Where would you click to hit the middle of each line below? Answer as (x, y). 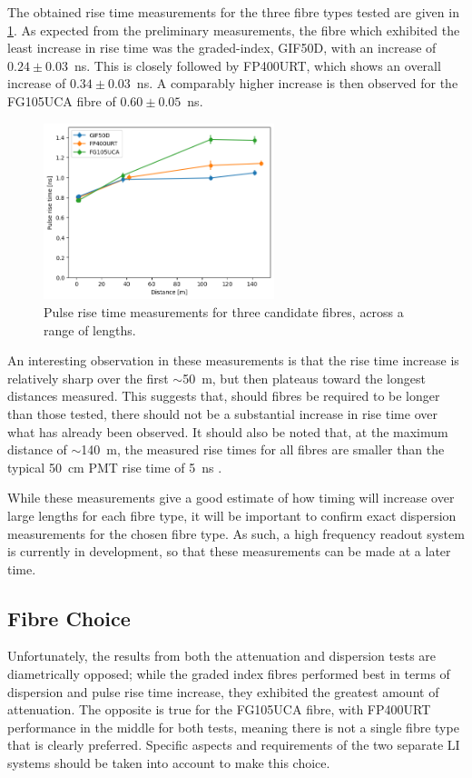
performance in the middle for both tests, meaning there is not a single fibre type (233, 727)
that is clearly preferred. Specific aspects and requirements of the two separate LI (234, 745)
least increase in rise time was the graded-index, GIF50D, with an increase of (222, 48)
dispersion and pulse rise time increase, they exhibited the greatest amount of (223, 691)
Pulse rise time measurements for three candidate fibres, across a (224, 311)
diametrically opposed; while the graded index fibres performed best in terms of (229, 674)
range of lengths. (90, 329)
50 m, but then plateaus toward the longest (304, 378)
